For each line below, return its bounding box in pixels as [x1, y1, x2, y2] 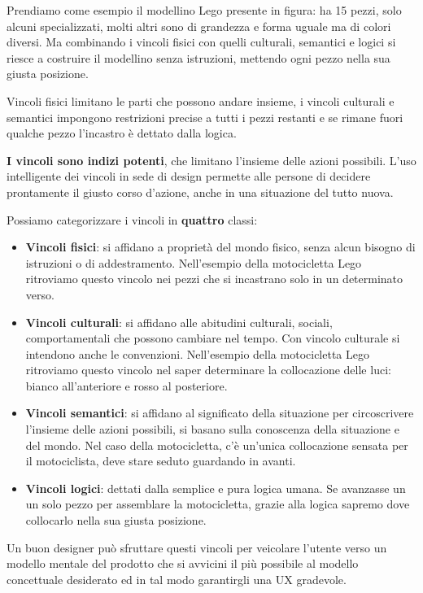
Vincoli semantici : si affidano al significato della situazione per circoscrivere [25, 404, 414, 421]
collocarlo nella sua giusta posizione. [25, 512, 207, 529]
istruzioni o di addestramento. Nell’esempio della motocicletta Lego [25, 254, 362, 271]
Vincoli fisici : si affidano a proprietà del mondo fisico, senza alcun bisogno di [25, 238, 416, 255]
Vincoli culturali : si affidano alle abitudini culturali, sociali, [25, 313, 333, 330]
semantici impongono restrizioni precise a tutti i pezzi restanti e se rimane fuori [7, 108, 403, 125]
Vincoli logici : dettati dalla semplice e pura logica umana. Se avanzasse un [25, 479, 406, 496]
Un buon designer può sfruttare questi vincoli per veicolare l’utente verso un [7, 538, 387, 556]
